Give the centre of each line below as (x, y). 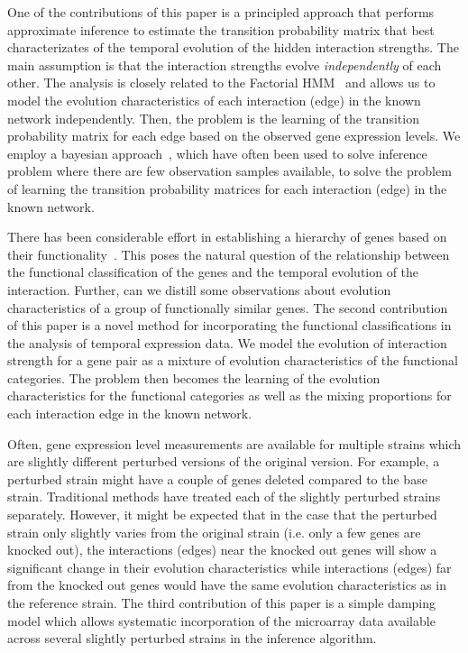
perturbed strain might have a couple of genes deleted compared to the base (217, 478)
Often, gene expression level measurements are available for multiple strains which (234, 443)
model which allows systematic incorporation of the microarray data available (221, 620)
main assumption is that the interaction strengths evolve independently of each (225, 64)
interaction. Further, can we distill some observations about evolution (199, 289)
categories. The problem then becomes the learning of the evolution (194, 377)
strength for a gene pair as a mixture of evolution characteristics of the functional (233, 360)
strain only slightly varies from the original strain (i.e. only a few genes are (214, 532)
